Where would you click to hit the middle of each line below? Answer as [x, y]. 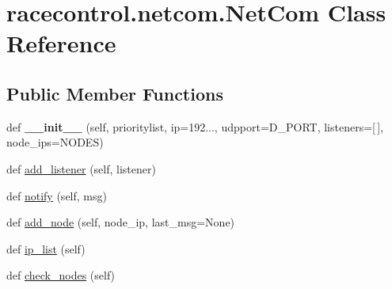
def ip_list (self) [46, 248]
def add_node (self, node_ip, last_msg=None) [121, 222]
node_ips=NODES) [55, 142]
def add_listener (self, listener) [81, 168]
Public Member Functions [115, 93]
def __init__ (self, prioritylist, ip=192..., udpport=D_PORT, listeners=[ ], [195, 126]
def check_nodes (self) [61, 275]
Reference [61, 43]
